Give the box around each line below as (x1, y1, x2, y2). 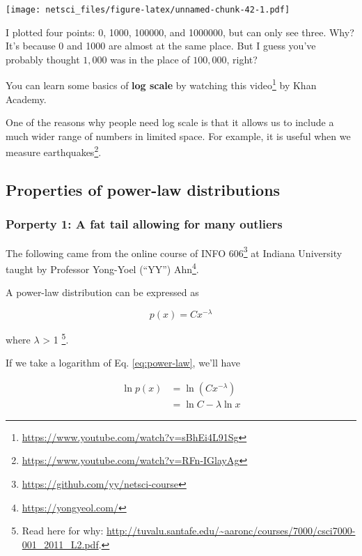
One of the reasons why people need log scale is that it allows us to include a (6, 115, 334, 130)
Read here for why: (22, 523, 104, 538)
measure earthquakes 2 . (6, 143, 102, 160)
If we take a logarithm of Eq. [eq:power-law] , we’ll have (6, 355, 241, 370)
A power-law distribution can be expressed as (6, 285, 199, 300)
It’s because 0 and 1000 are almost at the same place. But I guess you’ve (6, 38, 316, 53)
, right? (226, 52, 258, 66)
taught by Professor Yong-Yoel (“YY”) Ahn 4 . (6, 259, 199, 276)
